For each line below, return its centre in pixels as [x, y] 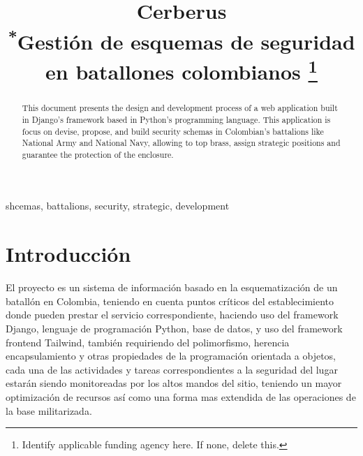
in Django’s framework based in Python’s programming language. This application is [176, 119]
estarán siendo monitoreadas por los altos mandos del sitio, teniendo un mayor [174, 383]
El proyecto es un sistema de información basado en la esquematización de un [172, 287]
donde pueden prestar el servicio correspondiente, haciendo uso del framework [172, 315]
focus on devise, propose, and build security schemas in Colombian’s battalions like [173, 131]
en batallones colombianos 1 [181, 70]
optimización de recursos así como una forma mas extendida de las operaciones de [181, 396]
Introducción [68, 254]
